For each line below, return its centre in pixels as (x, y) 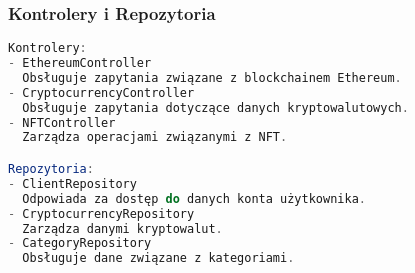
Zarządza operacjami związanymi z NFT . (155, 137)
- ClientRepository (72, 183)
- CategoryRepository (80, 243)
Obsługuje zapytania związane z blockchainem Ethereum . (212, 77)
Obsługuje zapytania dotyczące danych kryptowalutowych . (215, 107)
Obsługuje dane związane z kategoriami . (158, 258)
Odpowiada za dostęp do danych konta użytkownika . (194, 198)
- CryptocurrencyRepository (101, 213)
